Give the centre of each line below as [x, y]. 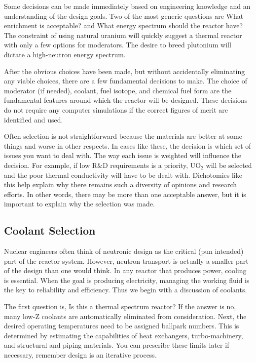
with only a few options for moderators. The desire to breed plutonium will [118, 45]
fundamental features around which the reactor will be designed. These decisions [126, 100]
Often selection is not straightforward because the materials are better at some [123, 136]
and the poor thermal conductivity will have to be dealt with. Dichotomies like [123, 175]
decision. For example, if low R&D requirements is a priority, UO [103, 165]
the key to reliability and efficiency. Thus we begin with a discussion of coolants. [126, 290]
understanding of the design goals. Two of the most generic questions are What [124, 16]
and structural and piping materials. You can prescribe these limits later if [117, 345]
